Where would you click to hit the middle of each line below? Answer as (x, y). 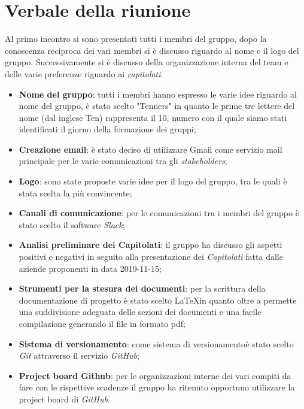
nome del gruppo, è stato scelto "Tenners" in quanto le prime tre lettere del (157, 106)
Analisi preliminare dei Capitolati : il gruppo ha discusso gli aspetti (151, 245)
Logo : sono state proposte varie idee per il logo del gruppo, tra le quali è (153, 181)
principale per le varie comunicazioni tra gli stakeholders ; (123, 161)
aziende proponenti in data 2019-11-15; (90, 268)
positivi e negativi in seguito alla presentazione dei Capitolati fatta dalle (151, 257)
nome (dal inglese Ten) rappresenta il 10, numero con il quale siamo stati (153, 117)
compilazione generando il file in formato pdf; (102, 323)
